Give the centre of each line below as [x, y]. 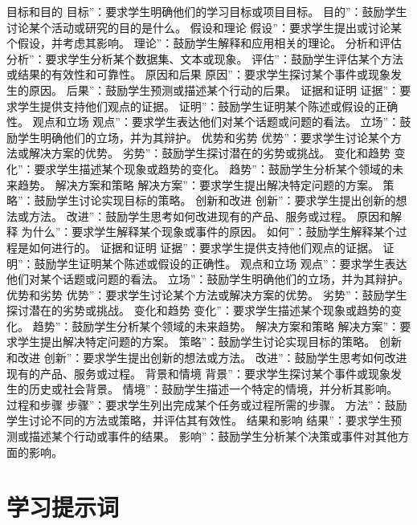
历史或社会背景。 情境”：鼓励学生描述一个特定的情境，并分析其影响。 [213, 389]
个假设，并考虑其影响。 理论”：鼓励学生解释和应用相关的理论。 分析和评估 [204, 43]
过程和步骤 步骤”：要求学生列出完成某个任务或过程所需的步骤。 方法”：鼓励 [207, 404]
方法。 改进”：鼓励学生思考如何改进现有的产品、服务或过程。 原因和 [209, 216]
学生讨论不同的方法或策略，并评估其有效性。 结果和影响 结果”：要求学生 [198, 420]
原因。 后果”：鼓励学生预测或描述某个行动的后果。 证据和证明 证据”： [214, 90]
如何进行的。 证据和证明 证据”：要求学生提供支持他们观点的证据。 [204, 247]
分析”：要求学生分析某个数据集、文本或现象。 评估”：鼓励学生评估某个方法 [205, 58]
